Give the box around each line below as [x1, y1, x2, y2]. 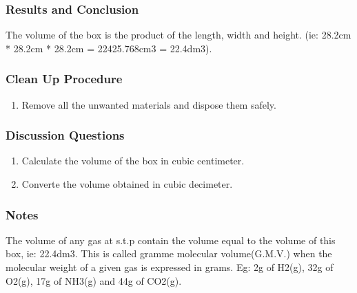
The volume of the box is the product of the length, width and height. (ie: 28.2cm [6, 28, 351, 42]
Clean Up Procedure [6, 70, 123, 87]
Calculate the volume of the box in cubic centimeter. [21, 153, 245, 168]
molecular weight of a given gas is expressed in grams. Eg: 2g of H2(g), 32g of [6, 260, 334, 274]
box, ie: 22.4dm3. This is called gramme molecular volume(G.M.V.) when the [6, 246, 332, 261]
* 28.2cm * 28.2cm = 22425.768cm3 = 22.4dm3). [6, 41, 212, 55]
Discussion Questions [6, 127, 125, 144]
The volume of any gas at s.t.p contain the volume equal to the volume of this [6, 232, 336, 247]
